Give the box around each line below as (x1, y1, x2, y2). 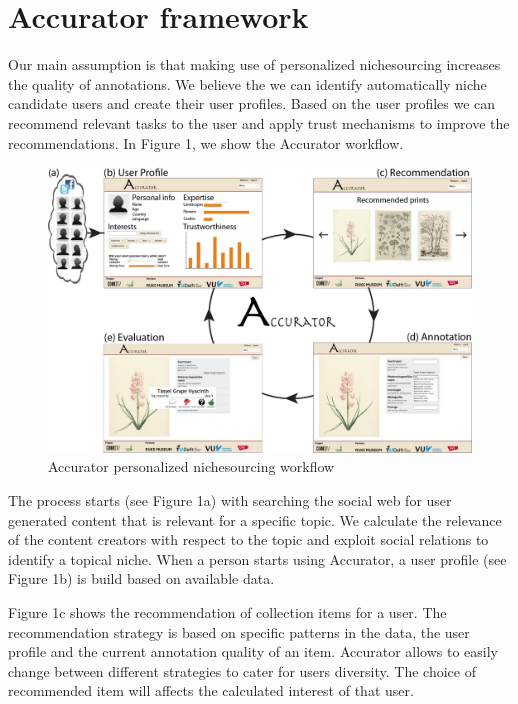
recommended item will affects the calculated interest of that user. (8, 680, 414, 701)
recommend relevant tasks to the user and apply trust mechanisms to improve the (8, 112, 510, 133)
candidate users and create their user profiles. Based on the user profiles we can (8, 93, 496, 114)
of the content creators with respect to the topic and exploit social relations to (8, 529, 489, 550)
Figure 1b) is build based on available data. (8, 568, 275, 589)
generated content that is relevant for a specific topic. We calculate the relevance (8, 509, 502, 530)
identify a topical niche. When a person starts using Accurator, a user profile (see (8, 548, 507, 569)
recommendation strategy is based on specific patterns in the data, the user (8, 621, 470, 642)
